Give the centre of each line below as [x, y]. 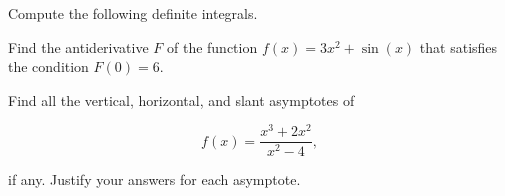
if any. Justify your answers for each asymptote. [154, 178]
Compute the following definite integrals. [133, 13]
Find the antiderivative [78, 46]
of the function [212, 46]
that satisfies [458, 46]
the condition [48, 66]
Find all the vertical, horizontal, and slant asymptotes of [181, 99]
